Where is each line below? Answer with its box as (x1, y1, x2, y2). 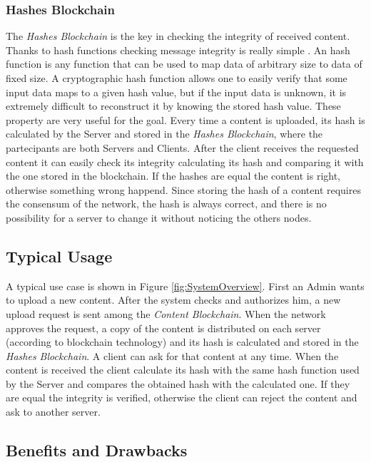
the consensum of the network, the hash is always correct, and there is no (6, 196, 327, 211)
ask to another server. (6, 404, 101, 419)
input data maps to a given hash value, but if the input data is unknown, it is (6, 84, 347, 99)
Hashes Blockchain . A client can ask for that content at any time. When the (6, 348, 339, 363)
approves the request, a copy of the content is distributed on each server (6, 320, 321, 335)
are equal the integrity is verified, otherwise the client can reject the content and (6, 390, 357, 405)
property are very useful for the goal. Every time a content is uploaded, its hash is (6, 112, 365, 127)
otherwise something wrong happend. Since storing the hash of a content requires (6, 182, 361, 197)
